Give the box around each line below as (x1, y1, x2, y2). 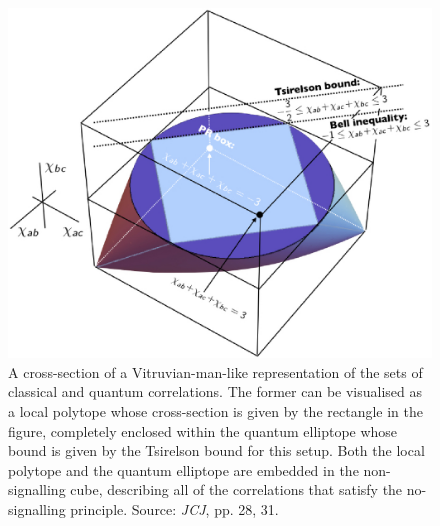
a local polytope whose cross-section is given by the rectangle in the (8, 401, 423, 422)
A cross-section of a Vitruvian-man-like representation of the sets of (8, 361, 423, 382)
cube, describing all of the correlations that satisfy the (70, 479, 403, 500)
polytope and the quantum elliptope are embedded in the (8, 459, 359, 480)
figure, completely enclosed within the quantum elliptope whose (8, 420, 398, 441)
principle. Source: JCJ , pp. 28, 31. (70, 499, 279, 520)
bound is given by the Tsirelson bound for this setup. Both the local (8, 440, 425, 461)
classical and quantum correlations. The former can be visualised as (8, 381, 422, 402)
